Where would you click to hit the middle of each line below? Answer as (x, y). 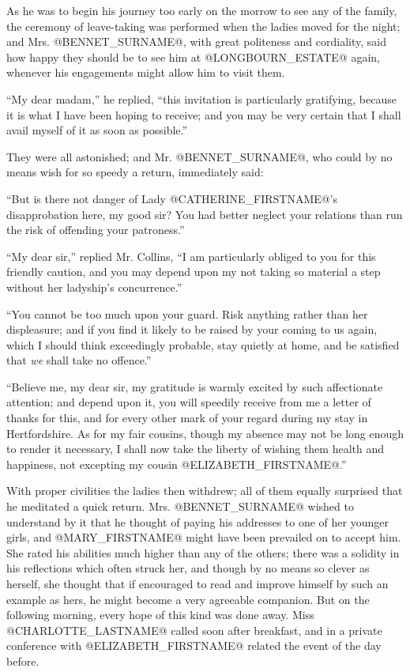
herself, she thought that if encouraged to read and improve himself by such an (197, 583)
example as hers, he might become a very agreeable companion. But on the (188, 599)
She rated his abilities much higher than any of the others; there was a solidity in (203, 552)
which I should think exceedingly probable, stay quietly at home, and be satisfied (203, 344)
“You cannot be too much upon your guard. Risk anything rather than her (187, 313)
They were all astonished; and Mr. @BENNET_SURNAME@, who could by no (199, 156)
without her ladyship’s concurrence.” (94, 287)
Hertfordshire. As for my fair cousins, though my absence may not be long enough (205, 433)
